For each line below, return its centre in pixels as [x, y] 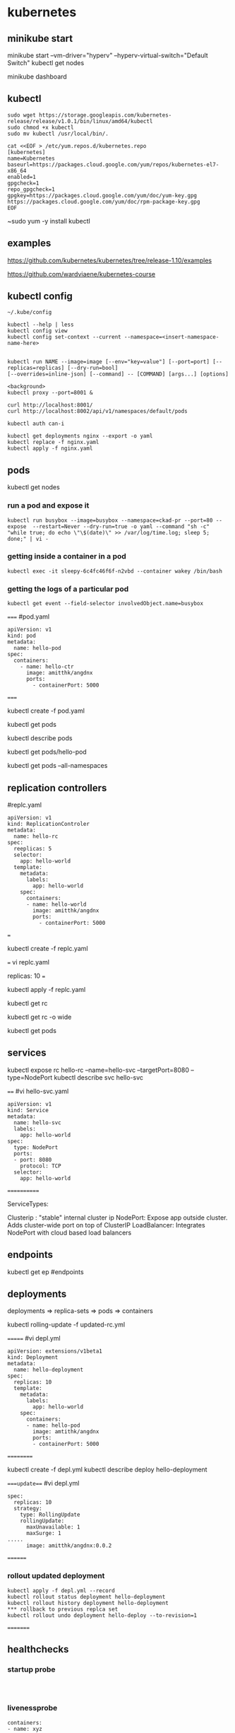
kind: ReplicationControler [49, 824]
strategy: [28, 1509]
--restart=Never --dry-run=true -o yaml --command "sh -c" [121, 526]
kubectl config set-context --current [64, 337]
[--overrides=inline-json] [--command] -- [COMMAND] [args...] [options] [118, 374]
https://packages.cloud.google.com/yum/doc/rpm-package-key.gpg [104, 202]
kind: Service [28, 1110]
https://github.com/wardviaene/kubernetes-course [82, 274]
